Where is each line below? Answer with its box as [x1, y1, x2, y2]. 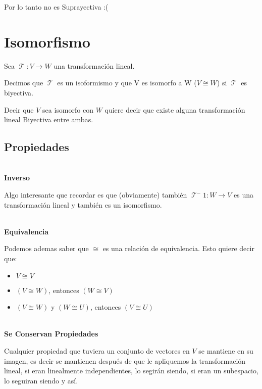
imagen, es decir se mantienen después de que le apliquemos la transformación [4, 355, 246, 366]
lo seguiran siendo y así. [4, 375, 78, 385]
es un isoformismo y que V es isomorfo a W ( [57, 77, 197, 88]
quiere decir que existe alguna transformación [104, 104, 245, 115]
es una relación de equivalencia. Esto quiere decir [102, 243, 254, 254]
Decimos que [4, 77, 43, 88]
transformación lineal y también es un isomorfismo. [4, 199, 162, 210]
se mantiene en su [198, 346, 253, 356]
